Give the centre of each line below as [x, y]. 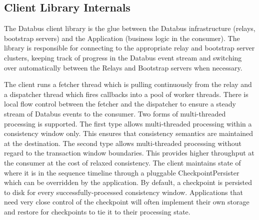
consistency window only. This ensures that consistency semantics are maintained [129, 133]
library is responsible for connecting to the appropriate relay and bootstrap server [129, 48]
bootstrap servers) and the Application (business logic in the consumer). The [122, 38]
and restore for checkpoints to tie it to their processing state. [97, 211]
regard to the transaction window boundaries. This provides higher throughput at [129, 153]
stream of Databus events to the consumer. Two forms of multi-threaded [115, 113]
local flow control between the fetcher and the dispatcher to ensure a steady [120, 104]
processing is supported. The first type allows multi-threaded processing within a [128, 123]
